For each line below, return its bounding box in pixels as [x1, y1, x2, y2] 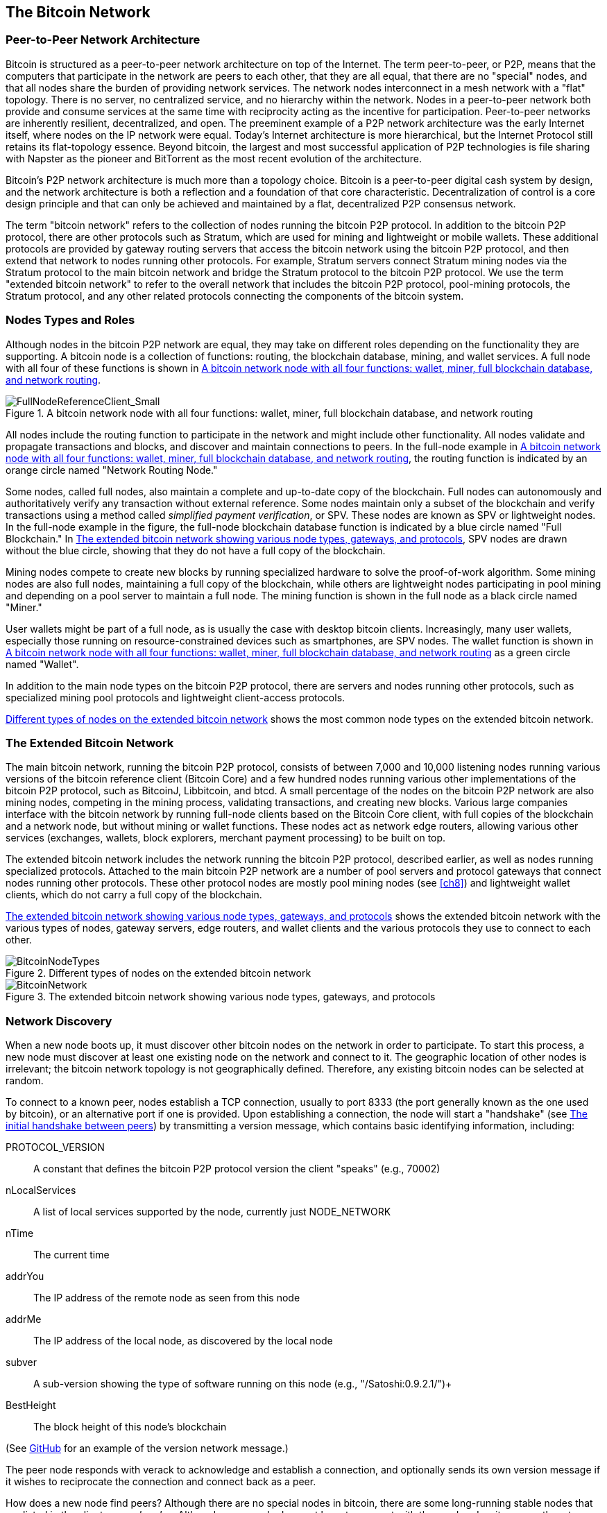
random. [6, 1075, 44, 1087]
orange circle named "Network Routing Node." [6, 463, 218, 476]
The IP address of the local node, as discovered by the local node [33, 1335, 333, 1347]
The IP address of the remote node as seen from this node [33, 1292, 300, 1304]
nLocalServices [6, 1184, 76, 1197]
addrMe [6, 1313, 42, 1326]
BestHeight [6, 1399, 56, 1412]
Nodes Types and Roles [6, 313, 135, 327]
